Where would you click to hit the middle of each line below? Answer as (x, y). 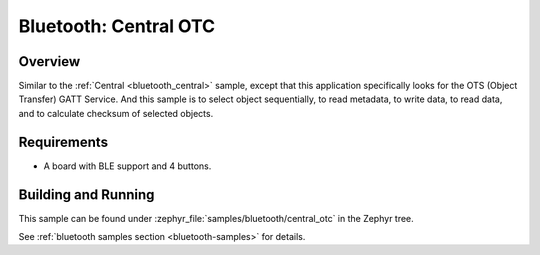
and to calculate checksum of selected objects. (116, 113)
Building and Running (86, 194)
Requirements (63, 141)
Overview (49, 61)
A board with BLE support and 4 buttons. (127, 166)
